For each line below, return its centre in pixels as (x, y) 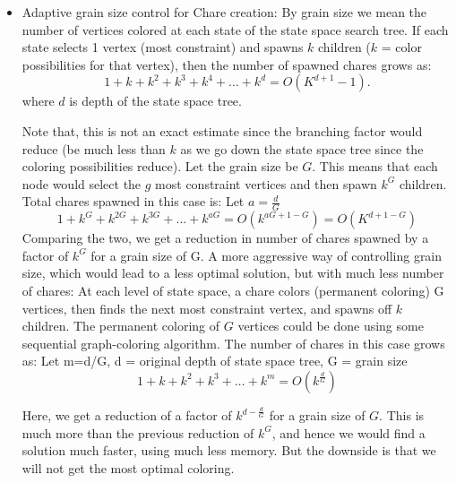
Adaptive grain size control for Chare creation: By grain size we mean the (224, 12)
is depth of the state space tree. (155, 101)
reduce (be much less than (94, 148)
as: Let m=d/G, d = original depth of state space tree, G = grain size (215, 361)
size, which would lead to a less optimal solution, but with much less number (233, 273)
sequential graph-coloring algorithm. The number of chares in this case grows (233, 343)
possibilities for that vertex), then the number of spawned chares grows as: (227, 64)
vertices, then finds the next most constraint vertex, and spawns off (207, 308)
